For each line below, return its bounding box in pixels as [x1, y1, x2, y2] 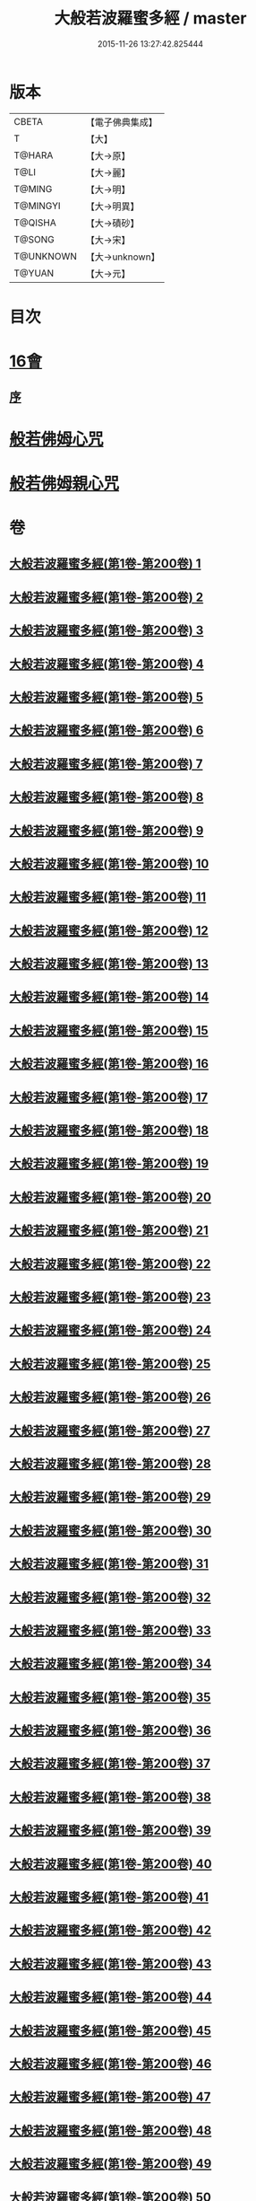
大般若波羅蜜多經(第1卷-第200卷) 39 [9, 1823, 212, 1838]
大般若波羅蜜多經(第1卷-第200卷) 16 [9, 1056, 209, 1071]
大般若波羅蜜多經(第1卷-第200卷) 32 [9, 1589, 212, 1605]
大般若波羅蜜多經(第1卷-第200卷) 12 [9, 922, 209, 938]
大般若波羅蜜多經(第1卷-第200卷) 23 [9, 1290, 212, 1305]
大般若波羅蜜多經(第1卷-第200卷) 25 [9, 1356, 211, 1371]
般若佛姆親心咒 [9, 473, 120, 494]
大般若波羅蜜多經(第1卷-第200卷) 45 [9, 2022, 212, 2038]
